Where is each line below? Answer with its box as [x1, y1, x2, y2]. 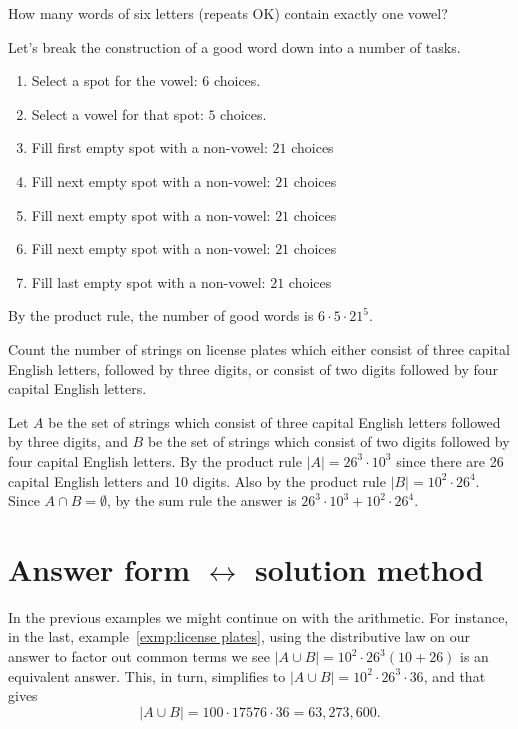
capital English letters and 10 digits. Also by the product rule [8, 470, 386, 491]
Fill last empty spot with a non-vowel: [31, 271, 266, 292]
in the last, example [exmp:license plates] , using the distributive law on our [8, 626, 471, 647]
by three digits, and [8, 431, 128, 452]
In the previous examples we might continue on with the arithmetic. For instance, [8, 606, 509, 627]
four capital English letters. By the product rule [8, 450, 302, 471]
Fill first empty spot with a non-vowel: [31, 137, 268, 158]
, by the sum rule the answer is [106, 490, 297, 511]
